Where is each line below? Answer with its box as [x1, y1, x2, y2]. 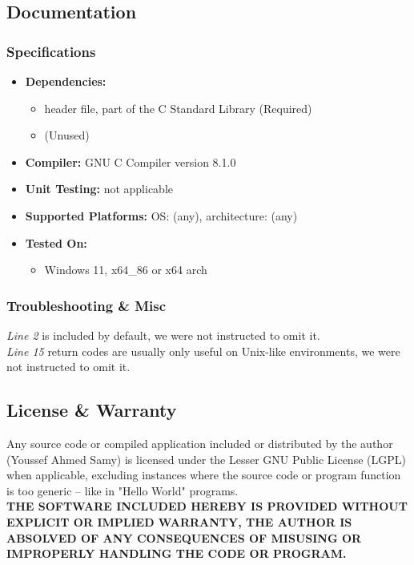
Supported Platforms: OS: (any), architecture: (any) [25, 207, 298, 224]
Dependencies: [25, 73, 107, 89]
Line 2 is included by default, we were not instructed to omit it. [6, 326, 320, 343]
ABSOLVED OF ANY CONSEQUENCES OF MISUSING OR [6, 529, 362, 546]
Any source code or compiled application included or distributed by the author [6, 434, 393, 451]
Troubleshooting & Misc [6, 295, 167, 315]
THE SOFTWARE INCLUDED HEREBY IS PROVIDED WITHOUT [6, 498, 408, 515]
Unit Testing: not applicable [25, 180, 174, 197]
